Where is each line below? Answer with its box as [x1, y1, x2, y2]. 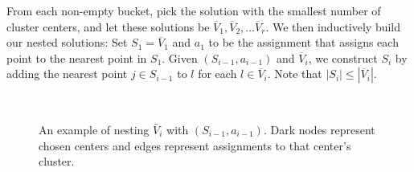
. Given [162, 49, 198, 66]
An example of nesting [39, 121, 150, 137]
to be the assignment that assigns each [208, 34, 399, 51]
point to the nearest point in [6, 49, 147, 66]
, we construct [308, 49, 378, 66]
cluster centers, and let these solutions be [6, 18, 210, 35]
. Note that [267, 65, 322, 82]
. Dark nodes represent [263, 121, 375, 137]
